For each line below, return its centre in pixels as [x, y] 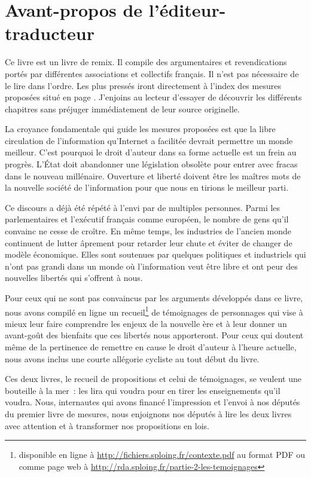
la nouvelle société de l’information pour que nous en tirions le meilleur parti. [147, 187]
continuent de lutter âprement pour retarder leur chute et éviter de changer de [149, 242]
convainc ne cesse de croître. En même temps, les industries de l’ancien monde [148, 231]
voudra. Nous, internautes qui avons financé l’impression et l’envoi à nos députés [153, 402]
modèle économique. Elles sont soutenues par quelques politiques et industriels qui [155, 254]
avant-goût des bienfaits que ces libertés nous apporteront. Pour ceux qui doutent [154, 335]
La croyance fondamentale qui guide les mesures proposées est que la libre [140, 129]
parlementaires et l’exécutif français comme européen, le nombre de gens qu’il [147, 219]
